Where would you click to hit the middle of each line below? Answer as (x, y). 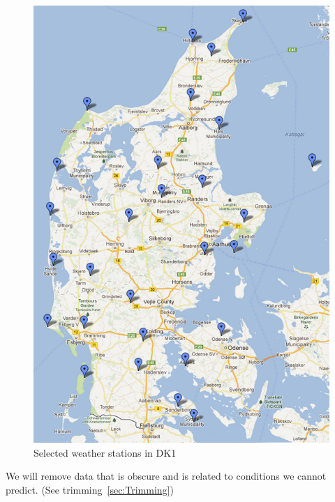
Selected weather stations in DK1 (105, 452)
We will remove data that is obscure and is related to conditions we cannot (166, 476)
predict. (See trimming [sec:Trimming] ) (90, 489)
